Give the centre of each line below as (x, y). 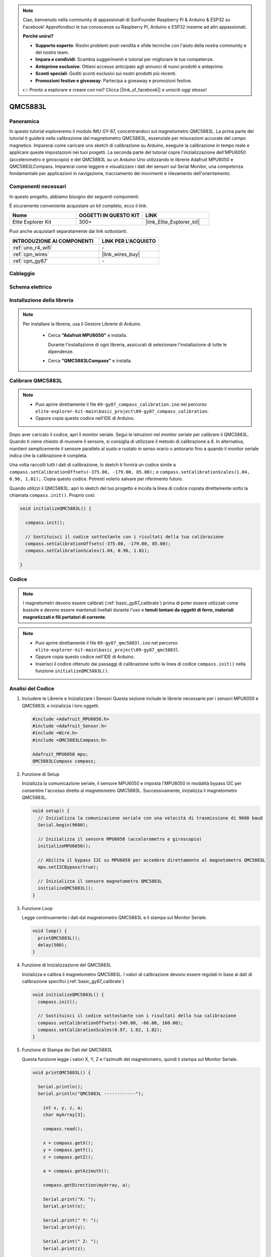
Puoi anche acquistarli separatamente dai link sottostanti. (69, 231)
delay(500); (52, 945)
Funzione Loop (37, 908)
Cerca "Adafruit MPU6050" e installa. (88, 335)
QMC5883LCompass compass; (64, 761)
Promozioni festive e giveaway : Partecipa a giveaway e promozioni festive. (114, 80)
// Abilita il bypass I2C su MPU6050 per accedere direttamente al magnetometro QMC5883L (152, 860)
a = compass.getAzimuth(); (76, 1171)
